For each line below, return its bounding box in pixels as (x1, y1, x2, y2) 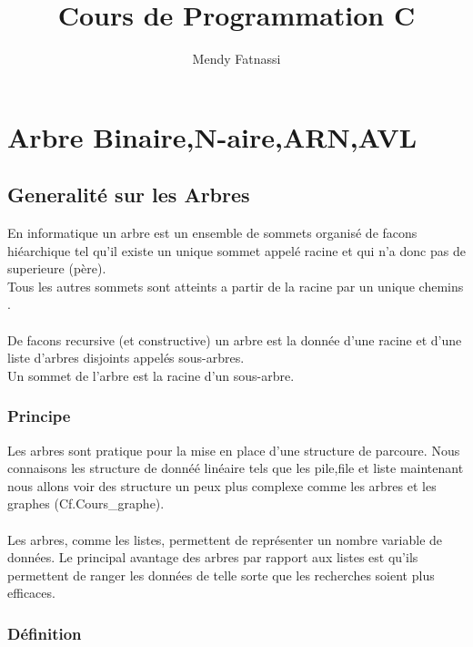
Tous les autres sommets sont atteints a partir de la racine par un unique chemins (7, 276, 464, 295)
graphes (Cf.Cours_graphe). (7, 494, 165, 513)
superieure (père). (7, 259, 106, 278)
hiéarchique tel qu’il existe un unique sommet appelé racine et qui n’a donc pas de (7, 241, 466, 260)
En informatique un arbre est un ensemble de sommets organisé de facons (7, 223, 418, 242)
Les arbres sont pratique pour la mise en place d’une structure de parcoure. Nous (7, 440, 460, 459)
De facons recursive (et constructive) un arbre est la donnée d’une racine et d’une (7, 330, 462, 349)
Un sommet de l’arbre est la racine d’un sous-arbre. (7, 365, 295, 385)
